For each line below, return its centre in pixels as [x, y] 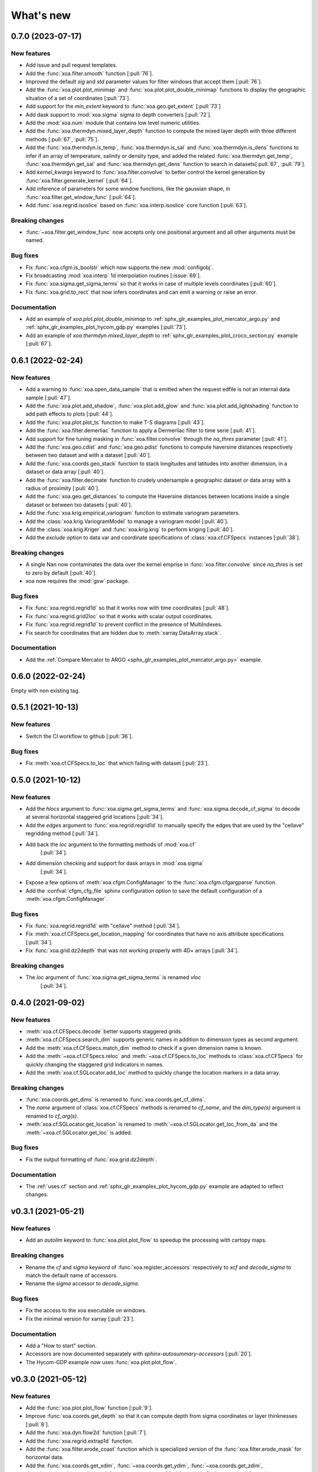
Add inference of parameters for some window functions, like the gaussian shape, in [128, 189]
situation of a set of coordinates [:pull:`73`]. [78, 98]
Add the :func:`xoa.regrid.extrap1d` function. [79, 1441]
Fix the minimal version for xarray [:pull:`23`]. [80, 1318]
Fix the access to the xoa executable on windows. [86, 1311]
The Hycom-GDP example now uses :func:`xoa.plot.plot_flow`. [101, 1362]
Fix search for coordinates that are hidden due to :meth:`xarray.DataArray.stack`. [123, 632]
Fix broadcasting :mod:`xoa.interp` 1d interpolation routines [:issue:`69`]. [113, 276]
